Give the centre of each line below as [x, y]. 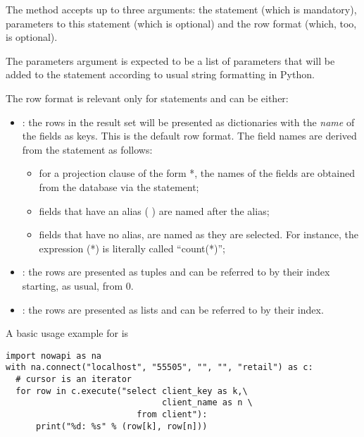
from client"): [172, 414]
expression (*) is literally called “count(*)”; [132, 248]
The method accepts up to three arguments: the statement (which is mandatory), [181, 9]
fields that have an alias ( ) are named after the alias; [154, 210]
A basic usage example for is [67, 333]
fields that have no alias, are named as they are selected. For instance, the [199, 234]
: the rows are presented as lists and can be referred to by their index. [173, 309]
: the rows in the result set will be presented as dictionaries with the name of [188, 122]
